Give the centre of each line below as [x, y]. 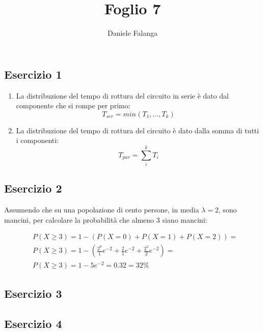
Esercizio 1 [33, 74]
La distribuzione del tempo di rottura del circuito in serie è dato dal [122, 95]
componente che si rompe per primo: [73, 105]
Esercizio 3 [33, 293]
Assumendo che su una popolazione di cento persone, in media [102, 210]
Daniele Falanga [132, 33]
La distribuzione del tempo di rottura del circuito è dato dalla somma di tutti [137, 130]
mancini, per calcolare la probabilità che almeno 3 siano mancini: [106, 219]
